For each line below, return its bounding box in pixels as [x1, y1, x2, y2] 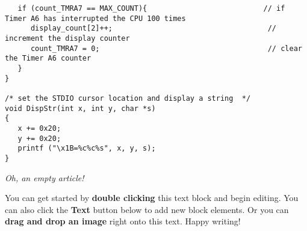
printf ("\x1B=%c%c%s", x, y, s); [17, 144, 156, 153]
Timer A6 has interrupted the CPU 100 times [5, 14, 186, 23]
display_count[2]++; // [30, 24, 277, 33]
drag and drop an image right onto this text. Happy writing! [5, 215, 241, 227]
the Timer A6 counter [5, 54, 91, 63]
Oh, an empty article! [5, 171, 84, 184]
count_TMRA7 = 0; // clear [30, 44, 302, 53]
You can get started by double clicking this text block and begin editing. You [5, 191, 299, 204]
